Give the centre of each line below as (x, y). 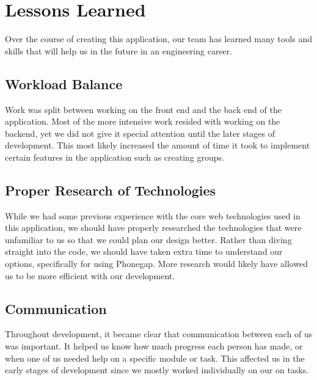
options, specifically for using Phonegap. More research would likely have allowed (157, 264)
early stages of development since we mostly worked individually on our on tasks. (157, 370)
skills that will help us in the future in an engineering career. (119, 50)
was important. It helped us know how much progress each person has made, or (154, 346)
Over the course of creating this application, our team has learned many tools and (158, 39)
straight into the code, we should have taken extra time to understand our (144, 251)
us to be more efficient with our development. (90, 275)
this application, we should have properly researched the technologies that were (153, 228)
